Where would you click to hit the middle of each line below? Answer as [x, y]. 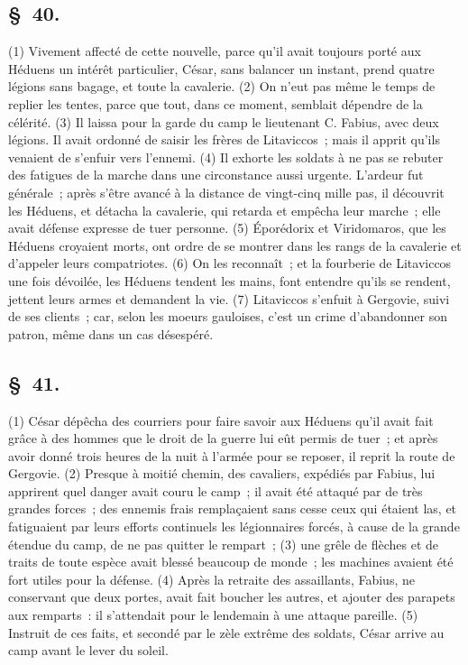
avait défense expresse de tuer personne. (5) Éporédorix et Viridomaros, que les [227, 228]
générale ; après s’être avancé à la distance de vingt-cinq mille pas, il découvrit [226, 192]
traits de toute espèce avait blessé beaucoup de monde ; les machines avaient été [231, 562]
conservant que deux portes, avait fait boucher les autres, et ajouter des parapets [232, 597]
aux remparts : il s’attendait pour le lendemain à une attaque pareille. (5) [213, 615]
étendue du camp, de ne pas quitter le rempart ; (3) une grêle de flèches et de [224, 544]
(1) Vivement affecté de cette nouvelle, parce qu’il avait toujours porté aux [215, 51]
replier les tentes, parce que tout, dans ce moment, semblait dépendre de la [216, 103]
